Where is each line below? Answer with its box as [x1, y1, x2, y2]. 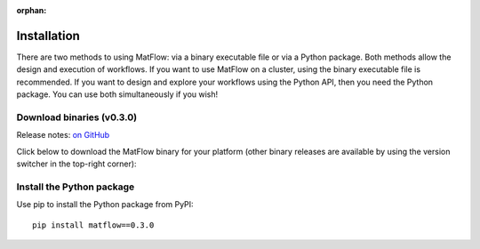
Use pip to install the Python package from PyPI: [16, 199, 195, 210]
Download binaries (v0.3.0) [16, 111, 138, 124]
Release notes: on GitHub [16, 130, 110, 141]
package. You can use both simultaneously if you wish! [16, 89, 219, 100]
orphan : [16, 5, 47, 15]
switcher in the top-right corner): [16, 158, 137, 169]
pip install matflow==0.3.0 [32, 220, 155, 230]
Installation [16, 28, 80, 44]
